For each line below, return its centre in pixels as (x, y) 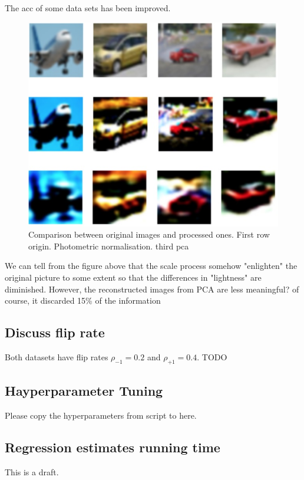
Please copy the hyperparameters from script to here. (101, 415)
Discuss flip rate (55, 332)
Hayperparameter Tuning (84, 391)
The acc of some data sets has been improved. (88, 8)
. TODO (212, 357)
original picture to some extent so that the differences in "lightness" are (133, 277)
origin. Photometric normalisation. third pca (109, 246)
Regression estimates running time (113, 447)
